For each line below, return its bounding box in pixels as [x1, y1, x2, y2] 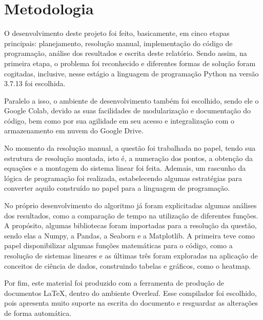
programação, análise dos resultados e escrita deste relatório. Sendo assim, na [4, 48, 247, 58]
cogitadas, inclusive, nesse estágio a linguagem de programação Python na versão [4, 68, 259, 78]
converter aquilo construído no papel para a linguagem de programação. [4, 183, 230, 193]
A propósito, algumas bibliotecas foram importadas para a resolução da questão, [4, 220, 257, 231]
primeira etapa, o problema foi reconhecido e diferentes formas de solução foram [4, 57, 256, 68]
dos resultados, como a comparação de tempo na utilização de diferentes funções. [4, 210, 258, 221]
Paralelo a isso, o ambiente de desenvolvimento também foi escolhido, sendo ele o [4, 95, 259, 106]
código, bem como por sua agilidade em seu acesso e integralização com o [4, 115, 235, 126]
